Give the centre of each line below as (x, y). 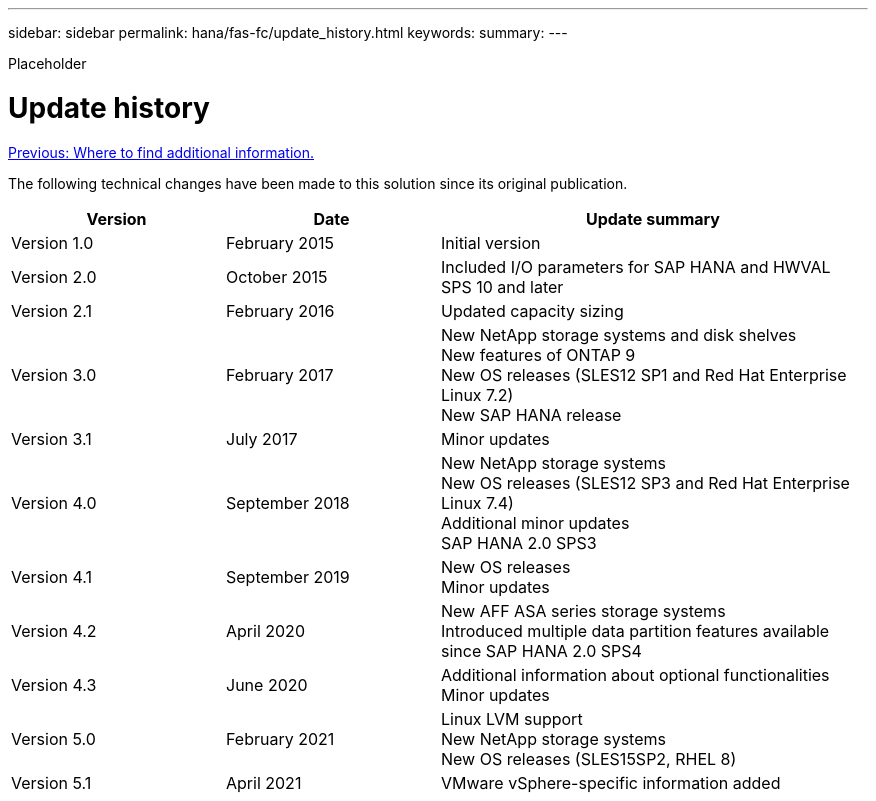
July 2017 (262, 438)
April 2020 (265, 630)
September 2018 (288, 502)
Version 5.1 (51, 782)
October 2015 (277, 276)
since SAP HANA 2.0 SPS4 (541, 650)
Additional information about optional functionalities (635, 674)
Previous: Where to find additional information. (161, 152)
